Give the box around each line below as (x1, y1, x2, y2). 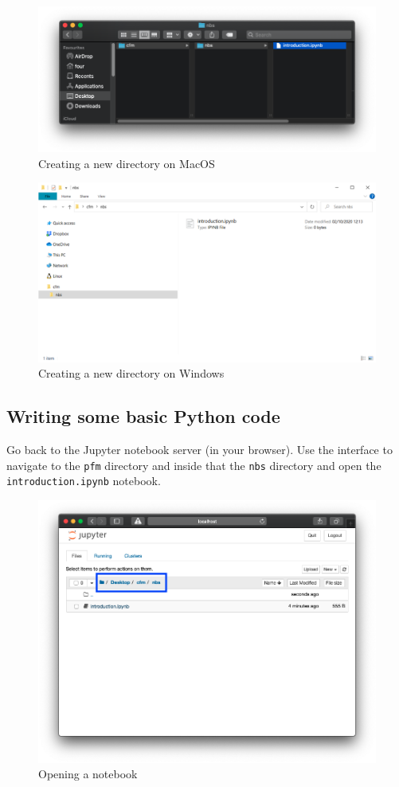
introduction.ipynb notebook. (6, 472, 161, 489)
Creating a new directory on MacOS (38, 155, 215, 171)
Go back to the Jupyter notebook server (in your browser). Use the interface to (6, 440, 393, 457)
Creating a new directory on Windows (38, 365, 225, 382)
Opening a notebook (38, 765, 138, 782)
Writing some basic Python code (6, 404, 280, 429)
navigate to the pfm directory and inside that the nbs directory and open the (6, 456, 381, 473)
